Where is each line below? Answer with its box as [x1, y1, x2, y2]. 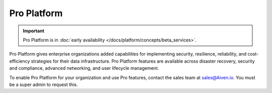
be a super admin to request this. [9, 81, 78, 87]
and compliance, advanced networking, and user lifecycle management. [9, 65, 159, 71]
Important [23, 28, 45, 34]
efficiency [9, 58, 30, 64]
